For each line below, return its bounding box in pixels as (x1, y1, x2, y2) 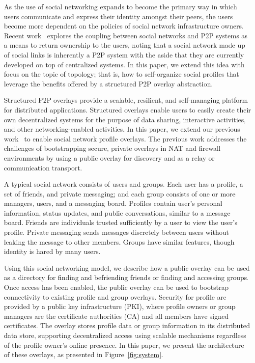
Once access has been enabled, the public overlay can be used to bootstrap (4, 282, 229, 292)
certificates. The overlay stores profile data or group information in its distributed (4, 320, 250, 331)
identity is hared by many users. (4, 246, 101, 256)
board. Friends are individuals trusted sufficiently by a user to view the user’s (4, 217, 238, 227)
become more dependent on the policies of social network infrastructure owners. (4, 21, 244, 31)
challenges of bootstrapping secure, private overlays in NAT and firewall (4, 143, 221, 153)
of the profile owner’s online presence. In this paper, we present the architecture (4, 339, 244, 350)
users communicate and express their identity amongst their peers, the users (4, 11, 233, 21)
